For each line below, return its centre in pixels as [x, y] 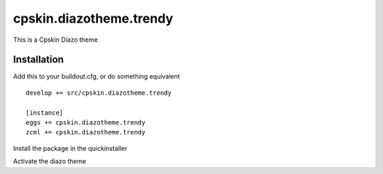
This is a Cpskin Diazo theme [56, 40]
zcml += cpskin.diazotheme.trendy [85, 132]
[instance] [45, 112]
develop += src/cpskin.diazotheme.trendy [99, 93]
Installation [38, 60]
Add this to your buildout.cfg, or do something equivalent [96, 76]
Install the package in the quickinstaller [70, 148]
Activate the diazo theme [50, 161]
